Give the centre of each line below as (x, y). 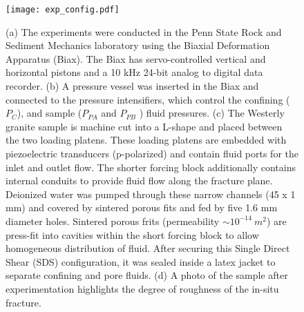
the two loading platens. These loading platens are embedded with (146, 140)
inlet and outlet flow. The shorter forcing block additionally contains (151, 167)
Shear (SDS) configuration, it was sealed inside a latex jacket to (141, 261)
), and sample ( (49, 113)
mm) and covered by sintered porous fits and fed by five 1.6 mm (142, 207)
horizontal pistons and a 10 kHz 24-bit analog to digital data (134, 72)
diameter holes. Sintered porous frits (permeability (113, 221)
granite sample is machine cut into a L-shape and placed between (144, 126)
